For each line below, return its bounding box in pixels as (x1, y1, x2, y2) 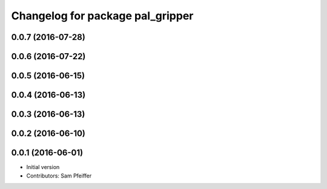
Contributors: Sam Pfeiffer (26, 172, 92, 179)
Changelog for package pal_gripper (11, 9, 194, 22)
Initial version (26, 164, 60, 171)
